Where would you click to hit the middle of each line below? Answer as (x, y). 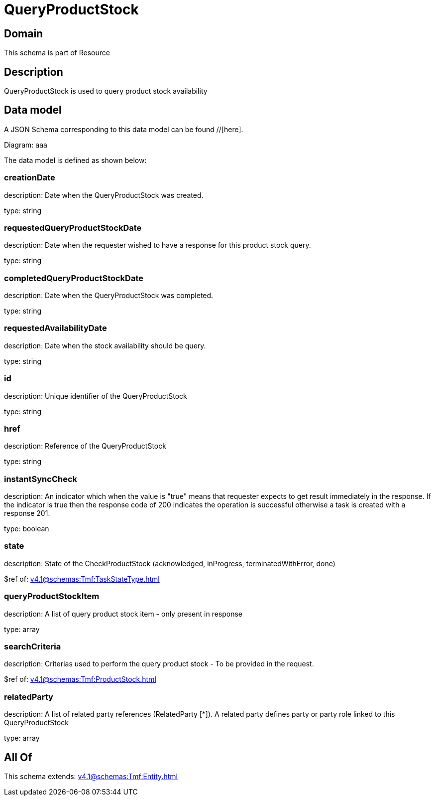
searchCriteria (33, 646)
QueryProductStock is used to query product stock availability (106, 91)
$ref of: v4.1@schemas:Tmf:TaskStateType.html (82, 579)
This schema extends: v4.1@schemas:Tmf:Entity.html (91, 776)
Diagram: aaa (26, 145)
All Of (18, 757)
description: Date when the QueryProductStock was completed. (109, 296)
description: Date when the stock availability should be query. (105, 345)
